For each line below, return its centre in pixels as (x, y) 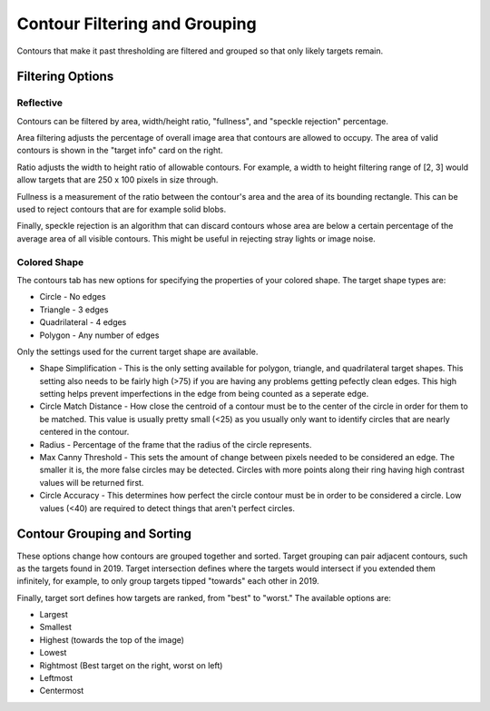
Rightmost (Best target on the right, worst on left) (131, 665)
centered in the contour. (84, 432)
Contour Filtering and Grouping (137, 24)
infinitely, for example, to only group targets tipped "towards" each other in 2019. (168, 581)
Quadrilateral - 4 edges (83, 322)
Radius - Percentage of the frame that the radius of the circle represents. (176, 444)
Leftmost (56, 678)
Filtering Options (65, 77)
